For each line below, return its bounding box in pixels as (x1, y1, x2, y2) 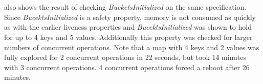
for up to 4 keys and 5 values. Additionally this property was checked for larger (4, 31, 253, 42)
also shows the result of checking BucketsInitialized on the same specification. (4, 2, 247, 12)
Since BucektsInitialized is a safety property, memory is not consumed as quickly (4, 11, 256, 22)
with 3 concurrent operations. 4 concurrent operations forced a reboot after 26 (4, 61, 250, 72)
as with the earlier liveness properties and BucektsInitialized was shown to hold (4, 22, 252, 32)
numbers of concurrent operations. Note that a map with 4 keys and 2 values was (4, 41, 259, 52)
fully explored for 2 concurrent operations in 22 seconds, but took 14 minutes (4, 52, 247, 62)
